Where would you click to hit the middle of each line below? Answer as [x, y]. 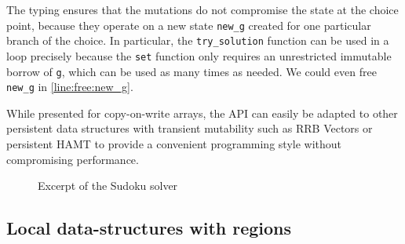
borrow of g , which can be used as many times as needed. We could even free [192, 71]
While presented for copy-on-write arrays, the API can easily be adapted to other [202, 113]
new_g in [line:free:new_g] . [70, 87]
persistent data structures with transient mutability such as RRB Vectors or [190, 128]
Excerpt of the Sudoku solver [108, 186]
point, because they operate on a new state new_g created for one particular [189, 25]
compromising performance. [73, 159]
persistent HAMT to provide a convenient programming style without [174, 144]
